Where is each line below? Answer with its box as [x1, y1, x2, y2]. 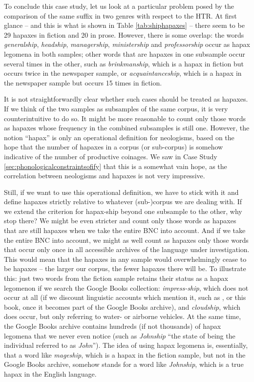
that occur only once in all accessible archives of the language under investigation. [4, 244, 250, 255]
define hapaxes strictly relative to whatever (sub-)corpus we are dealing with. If [4, 196, 242, 207]
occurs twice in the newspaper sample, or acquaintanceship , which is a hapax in [4, 68, 242, 78]
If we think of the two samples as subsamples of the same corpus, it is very [4, 103, 228, 113]
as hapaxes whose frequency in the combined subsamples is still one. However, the [4, 123, 250, 133]
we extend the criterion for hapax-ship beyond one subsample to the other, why [4, 206, 242, 216]
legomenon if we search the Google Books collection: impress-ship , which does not [4, 282, 249, 293]
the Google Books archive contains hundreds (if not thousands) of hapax [4, 321, 221, 331]
